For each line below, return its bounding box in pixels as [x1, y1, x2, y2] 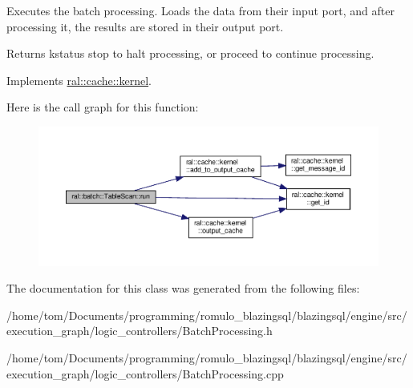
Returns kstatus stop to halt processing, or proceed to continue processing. [6, 45, 375, 62]
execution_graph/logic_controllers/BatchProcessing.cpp [6, 365, 284, 382]
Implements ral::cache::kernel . [6, 71, 152, 88]
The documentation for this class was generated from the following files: [6, 280, 360, 297]
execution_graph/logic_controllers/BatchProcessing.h [6, 322, 273, 339]
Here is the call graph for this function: [6, 99, 199, 115]
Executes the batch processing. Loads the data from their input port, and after [6, 2, 395, 18]
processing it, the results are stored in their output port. [6, 18, 284, 34]
